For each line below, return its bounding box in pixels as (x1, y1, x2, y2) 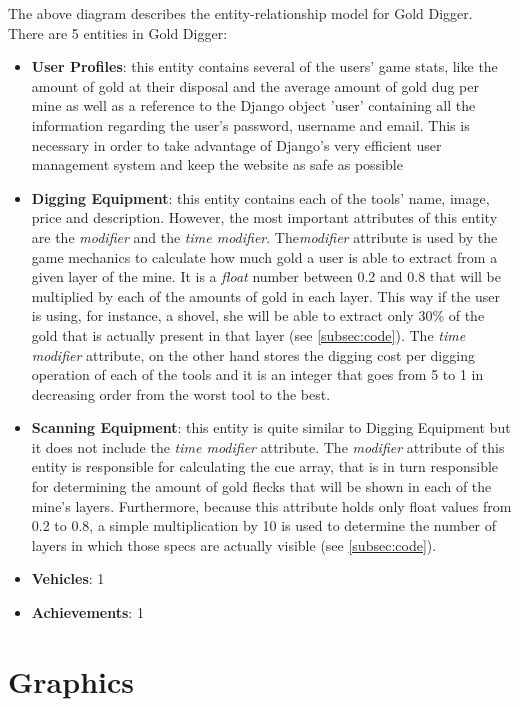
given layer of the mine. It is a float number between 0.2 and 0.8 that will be (31, 266, 501, 287)
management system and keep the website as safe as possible (31, 154, 403, 175)
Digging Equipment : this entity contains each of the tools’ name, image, (31, 187, 490, 208)
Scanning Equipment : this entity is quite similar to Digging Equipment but (31, 417, 511, 438)
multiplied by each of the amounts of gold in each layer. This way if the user (31, 285, 500, 306)
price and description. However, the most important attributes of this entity (31, 207, 498, 228)
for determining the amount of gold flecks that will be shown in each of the (31, 476, 492, 497)
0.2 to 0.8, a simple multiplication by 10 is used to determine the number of (31, 515, 497, 536)
